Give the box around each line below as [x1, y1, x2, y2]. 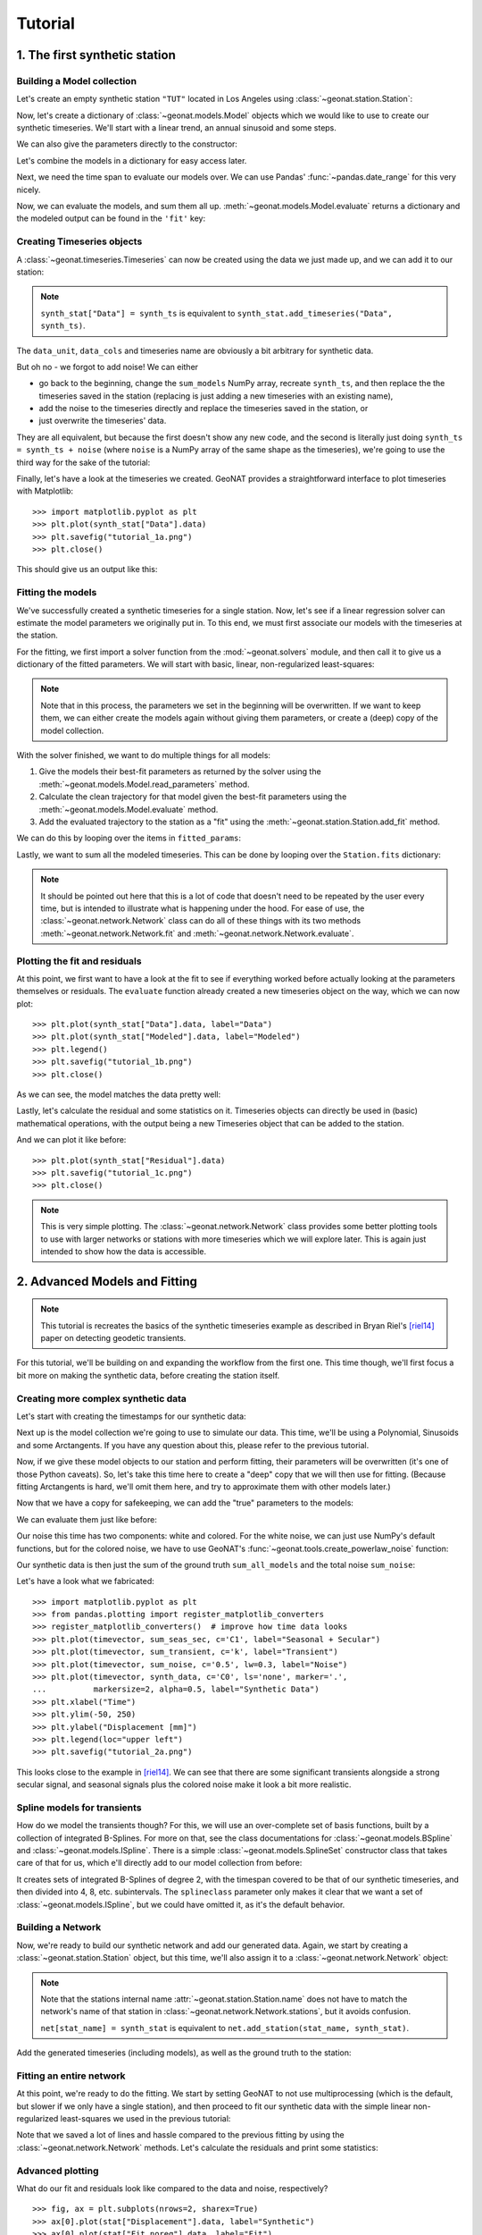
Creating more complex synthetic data [16, 1392, 187, 1404]
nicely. [16, 184, 41, 195]
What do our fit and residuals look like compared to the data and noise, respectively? [16, 2182, 328, 2194]
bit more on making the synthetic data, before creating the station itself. [16, 1370, 280, 1380]
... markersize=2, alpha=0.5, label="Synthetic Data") [32, 1684, 320, 1694]
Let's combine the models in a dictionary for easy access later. [16, 155, 247, 165]
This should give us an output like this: [16, 564, 158, 575]
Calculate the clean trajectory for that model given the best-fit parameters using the [38, 791, 347, 802]
